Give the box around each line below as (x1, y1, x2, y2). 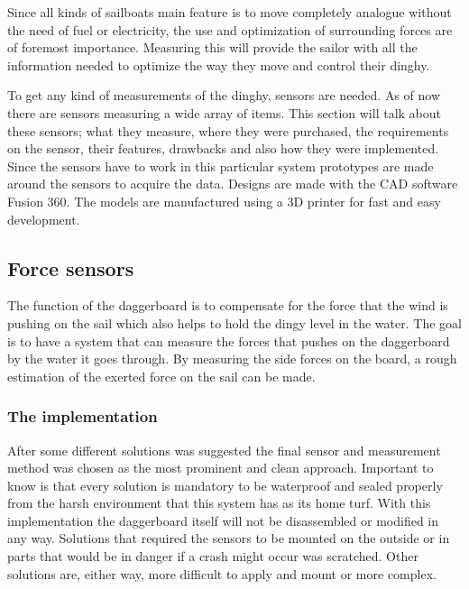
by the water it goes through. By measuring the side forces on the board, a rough (7, 349, 457, 368)
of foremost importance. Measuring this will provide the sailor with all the (7, 38, 418, 57)
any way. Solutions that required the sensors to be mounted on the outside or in (7, 529, 450, 548)
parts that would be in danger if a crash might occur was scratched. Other (7, 547, 418, 566)
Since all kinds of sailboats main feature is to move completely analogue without (7, 3, 452, 21)
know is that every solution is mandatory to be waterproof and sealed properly (7, 475, 443, 494)
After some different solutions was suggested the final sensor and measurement (7, 440, 441, 459)
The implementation (7, 405, 158, 428)
